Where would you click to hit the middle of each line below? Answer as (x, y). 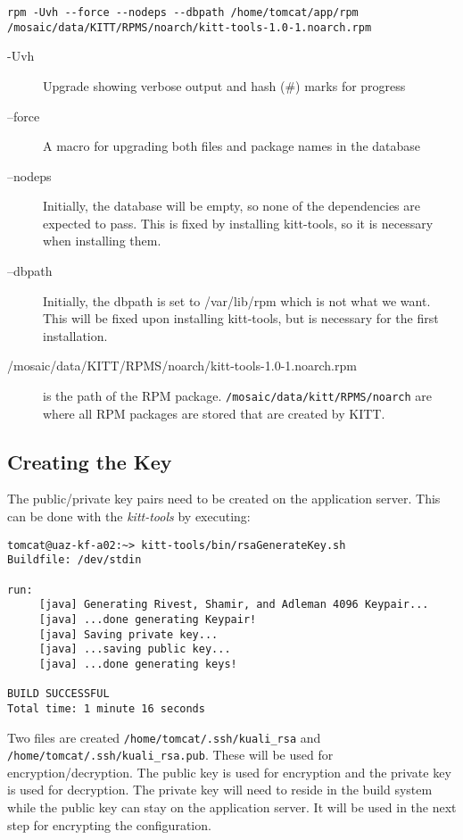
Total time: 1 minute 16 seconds (106, 708)
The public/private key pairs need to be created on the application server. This (224, 499)
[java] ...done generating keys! (138, 664)
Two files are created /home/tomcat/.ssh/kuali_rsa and (164, 737)
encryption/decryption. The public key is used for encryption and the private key (229, 772)
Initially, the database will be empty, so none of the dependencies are (231, 206)
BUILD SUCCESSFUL (58, 694)
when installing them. (102, 241)
